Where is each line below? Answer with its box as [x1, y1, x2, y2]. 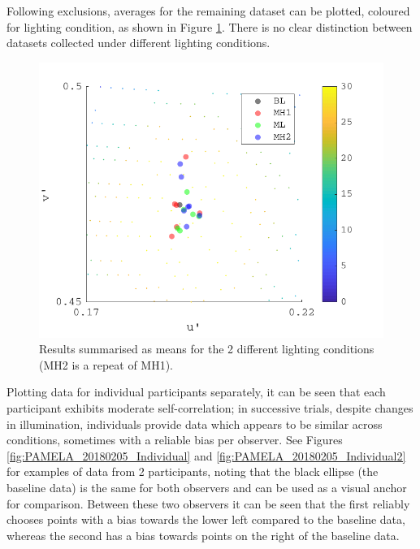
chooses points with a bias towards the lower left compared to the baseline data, [6, 511, 405, 528]
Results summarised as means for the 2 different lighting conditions [39, 340, 375, 357]
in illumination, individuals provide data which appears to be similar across [6, 415, 383, 432]
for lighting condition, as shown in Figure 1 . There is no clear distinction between [6, 18, 413, 35]
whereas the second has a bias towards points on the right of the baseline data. [6, 526, 400, 543]
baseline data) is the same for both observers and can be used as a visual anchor [6, 478, 407, 495]
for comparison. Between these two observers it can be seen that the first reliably [6, 495, 410, 512]
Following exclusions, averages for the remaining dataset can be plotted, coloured [6, 2, 410, 19]
